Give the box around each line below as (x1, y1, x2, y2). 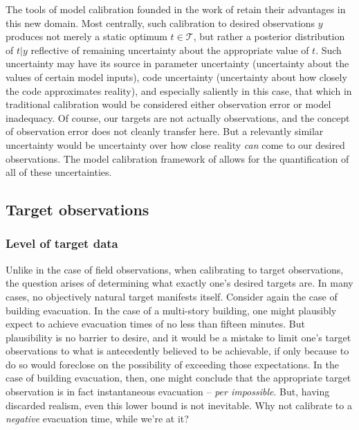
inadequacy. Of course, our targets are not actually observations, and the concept (6, 110, 350, 125)
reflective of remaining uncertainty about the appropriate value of (30, 42, 309, 57)
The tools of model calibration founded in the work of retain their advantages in (6, 2, 346, 16)
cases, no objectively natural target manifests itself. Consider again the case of (6, 289, 338, 303)
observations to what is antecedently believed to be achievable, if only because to (6, 343, 349, 358)
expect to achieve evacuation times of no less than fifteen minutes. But (6, 316, 305, 331)
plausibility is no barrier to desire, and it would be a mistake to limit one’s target (6, 330, 351, 344)
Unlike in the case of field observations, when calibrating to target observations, (6, 262, 344, 276)
